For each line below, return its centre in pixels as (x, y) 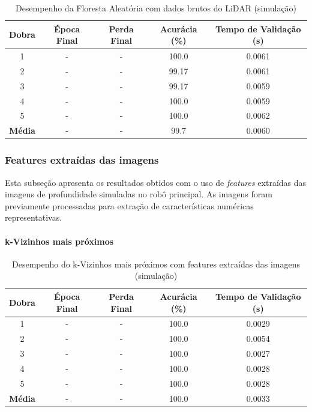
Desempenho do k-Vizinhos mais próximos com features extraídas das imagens (156, 264)
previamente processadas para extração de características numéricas (129, 205)
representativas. (34, 217)
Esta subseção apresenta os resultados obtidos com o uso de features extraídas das (156, 182)
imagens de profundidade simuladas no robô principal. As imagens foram (139, 194)
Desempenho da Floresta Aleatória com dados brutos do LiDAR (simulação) (156, 8)
